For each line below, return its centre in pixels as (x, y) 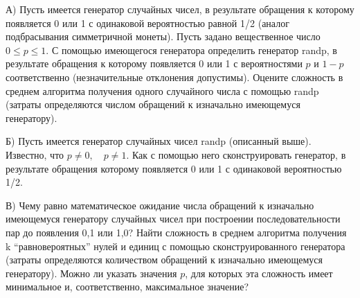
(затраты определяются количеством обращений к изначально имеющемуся (164, 260)
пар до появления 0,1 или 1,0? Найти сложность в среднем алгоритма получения (176, 232)
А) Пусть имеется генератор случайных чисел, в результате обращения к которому (180, 9)
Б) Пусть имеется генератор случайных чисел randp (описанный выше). (159, 141)
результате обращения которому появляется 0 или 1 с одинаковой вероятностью (174, 168)
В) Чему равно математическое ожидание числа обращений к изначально (160, 205)
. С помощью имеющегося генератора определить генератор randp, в (191, 50)
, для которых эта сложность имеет (259, 273)
